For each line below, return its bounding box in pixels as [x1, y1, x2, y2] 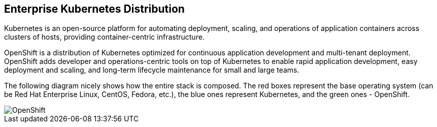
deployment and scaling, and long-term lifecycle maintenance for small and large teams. [4, 66, 299, 75]
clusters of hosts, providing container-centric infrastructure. [4, 33, 205, 42]
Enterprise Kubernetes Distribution [4, 3, 185, 15]
